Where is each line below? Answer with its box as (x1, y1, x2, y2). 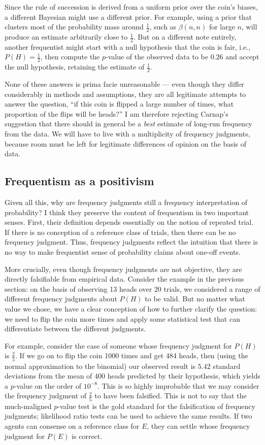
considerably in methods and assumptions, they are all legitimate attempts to (5, 88, 246, 99)
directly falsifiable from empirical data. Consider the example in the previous (5, 273, 244, 284)
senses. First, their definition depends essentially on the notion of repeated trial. (5, 217, 254, 227)
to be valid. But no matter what (145, 293, 245, 304)
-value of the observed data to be (106, 51, 208, 62)
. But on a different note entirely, (133, 31, 237, 42)
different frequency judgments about (5, 293, 117, 304)
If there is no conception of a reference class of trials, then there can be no (5, 226, 236, 237)
